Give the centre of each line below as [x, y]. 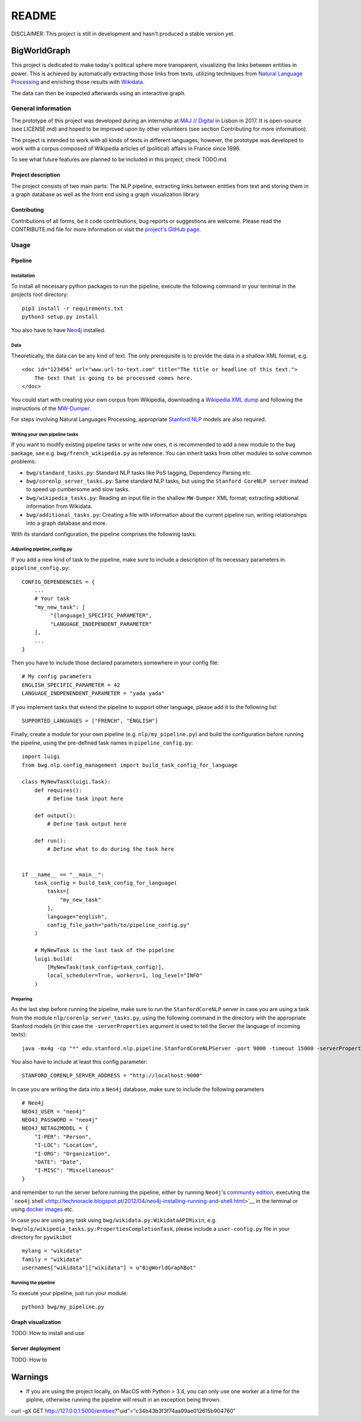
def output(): [55, 815]
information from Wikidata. [59, 506]
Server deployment [36, 1349]
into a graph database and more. [67, 523]
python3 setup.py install [60, 317]
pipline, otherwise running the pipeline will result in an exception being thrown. [124, 1400]
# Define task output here [87, 824]
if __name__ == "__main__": [63, 875]
